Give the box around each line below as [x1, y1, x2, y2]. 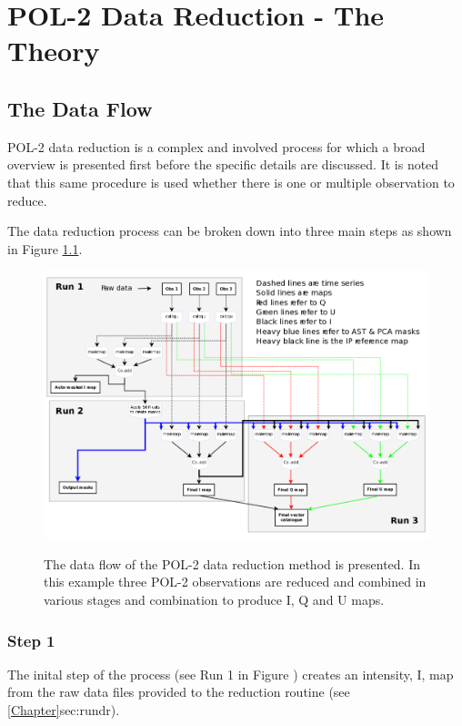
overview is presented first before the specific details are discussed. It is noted [7, 155, 439, 174]
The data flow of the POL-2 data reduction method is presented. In [44, 554, 421, 573]
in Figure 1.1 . [7, 239, 83, 258]
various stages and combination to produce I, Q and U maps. [44, 590, 385, 609]
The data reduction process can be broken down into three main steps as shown [7, 221, 452, 240]
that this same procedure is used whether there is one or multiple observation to [7, 172, 455, 191]
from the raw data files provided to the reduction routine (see [7, 682, 350, 701]
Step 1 [7, 629, 55, 651]
